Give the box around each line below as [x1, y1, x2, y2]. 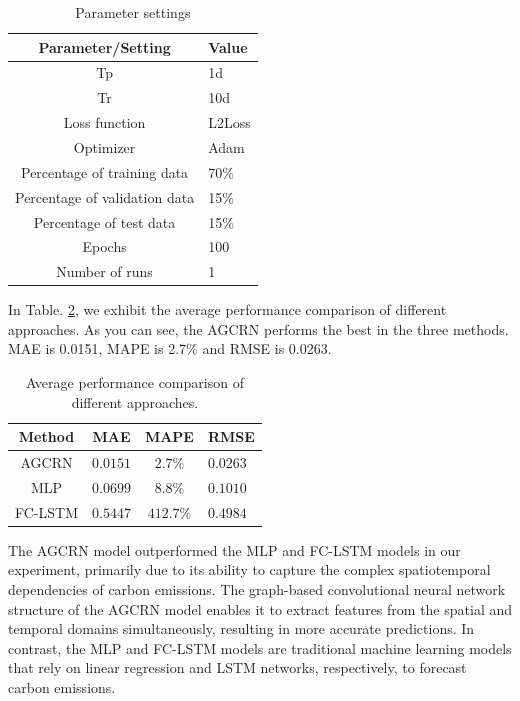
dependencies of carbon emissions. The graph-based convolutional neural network [8, 579, 506, 600]
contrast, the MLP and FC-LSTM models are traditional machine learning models [8, 637, 512, 658]
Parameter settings [75, 2, 191, 22]
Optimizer [73, 136, 136, 157]
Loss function [63, 112, 146, 133]
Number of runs [56, 261, 153, 282]
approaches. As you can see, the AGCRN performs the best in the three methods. [8, 318, 509, 339]
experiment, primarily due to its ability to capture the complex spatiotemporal [8, 559, 491, 580]
